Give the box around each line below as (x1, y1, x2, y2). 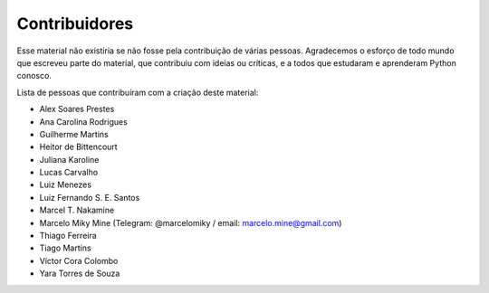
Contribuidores (16, 14, 134, 33)
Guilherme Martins (39, 128, 109, 139)
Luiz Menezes (39, 179, 92, 190)
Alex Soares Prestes (39, 104, 115, 115)
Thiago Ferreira (39, 231, 97, 241)
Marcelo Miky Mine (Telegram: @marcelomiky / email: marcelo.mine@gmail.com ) (39, 217, 342, 228)
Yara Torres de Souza (39, 268, 120, 279)
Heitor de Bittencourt (39, 141, 118, 153)
